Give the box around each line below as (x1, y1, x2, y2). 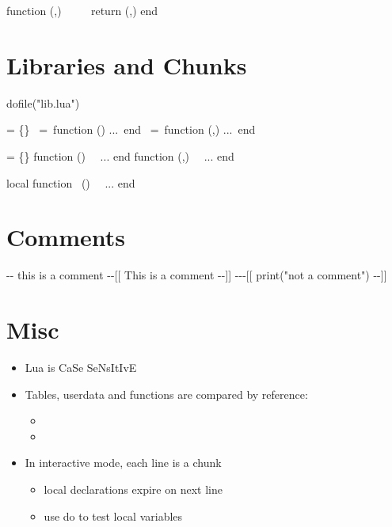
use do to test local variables (44, 507, 183, 524)
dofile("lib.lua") (6, 94, 80, 111)
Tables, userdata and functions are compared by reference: (25, 385, 308, 402)
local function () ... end (6, 174, 135, 191)
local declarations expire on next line (44, 480, 223, 497)
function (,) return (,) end (6, 2, 158, 18)
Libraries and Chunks (6, 48, 247, 81)
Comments (6, 221, 125, 253)
